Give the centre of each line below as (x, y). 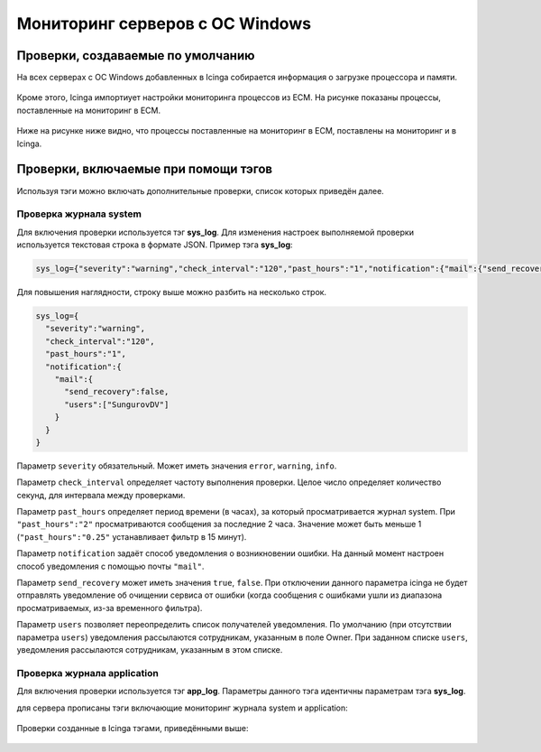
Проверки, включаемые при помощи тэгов (145, 169)
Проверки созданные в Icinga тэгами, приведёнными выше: (133, 728)
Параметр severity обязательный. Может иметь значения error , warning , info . (177, 466)
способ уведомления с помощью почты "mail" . (110, 566)
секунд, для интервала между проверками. (101, 495)
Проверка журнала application (88, 673)
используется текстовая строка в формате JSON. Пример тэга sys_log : (155, 245)
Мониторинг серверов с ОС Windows (164, 23)
